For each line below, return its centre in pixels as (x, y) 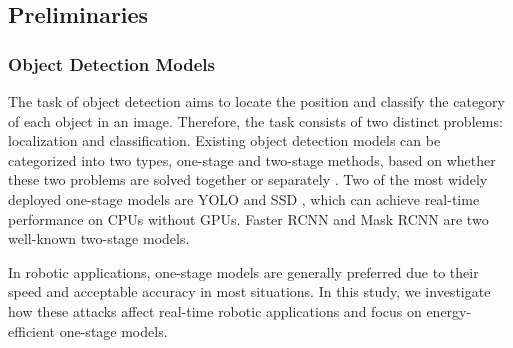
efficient (32, 330)
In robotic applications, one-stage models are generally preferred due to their (243, 271)
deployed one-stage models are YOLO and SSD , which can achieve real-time (244, 198)
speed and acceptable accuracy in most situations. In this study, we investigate (249, 291)
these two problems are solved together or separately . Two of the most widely (248, 179)
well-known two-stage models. (99, 238)
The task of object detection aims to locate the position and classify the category (256, 101)
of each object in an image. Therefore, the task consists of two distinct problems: (255, 120)
